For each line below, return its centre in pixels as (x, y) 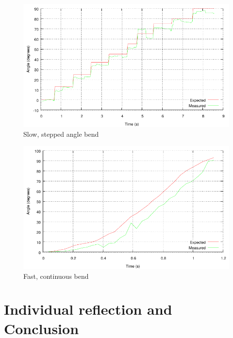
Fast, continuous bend (56, 276)
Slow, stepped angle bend (61, 134)
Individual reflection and (88, 309)
